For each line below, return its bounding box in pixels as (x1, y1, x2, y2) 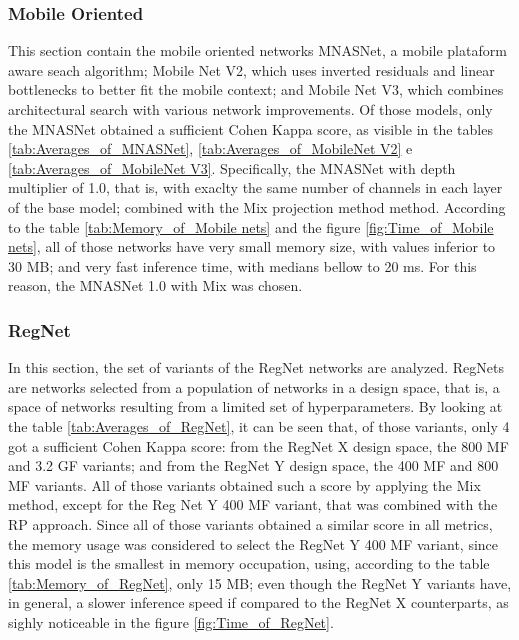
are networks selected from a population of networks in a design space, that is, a (8, 376, 500, 397)
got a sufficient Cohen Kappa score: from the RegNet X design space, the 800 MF (8, 435, 509, 456)
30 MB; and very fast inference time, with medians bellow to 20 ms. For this (8, 255, 477, 276)
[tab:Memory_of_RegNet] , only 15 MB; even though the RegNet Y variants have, (8, 572, 512, 593)
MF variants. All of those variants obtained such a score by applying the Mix (8, 474, 481, 495)
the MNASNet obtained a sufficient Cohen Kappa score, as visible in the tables (8, 118, 493, 139)
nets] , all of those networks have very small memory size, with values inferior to (8, 236, 496, 257)
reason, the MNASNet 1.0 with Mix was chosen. (8, 275, 303, 296)
